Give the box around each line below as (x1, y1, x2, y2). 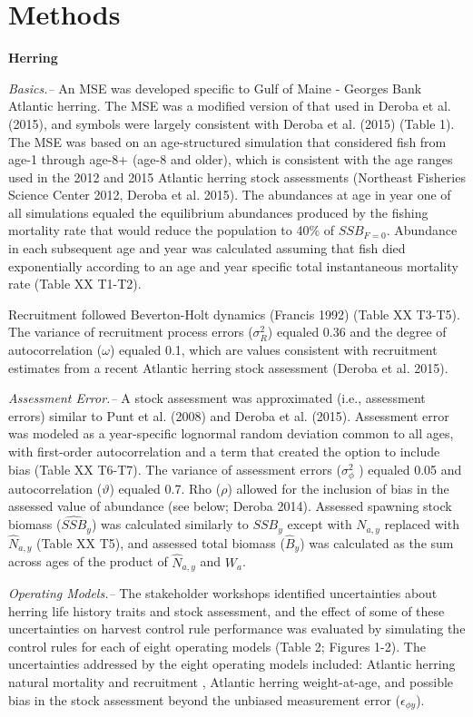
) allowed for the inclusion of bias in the (227, 478, 449, 497)
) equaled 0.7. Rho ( (109, 478, 222, 497)
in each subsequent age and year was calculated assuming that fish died (8, 239, 406, 258)
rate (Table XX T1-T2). (8, 274, 142, 293)
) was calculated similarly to (91, 515, 249, 534)
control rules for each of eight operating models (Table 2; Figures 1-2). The (8, 636, 426, 655)
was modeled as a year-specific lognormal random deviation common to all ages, (8, 424, 454, 443)
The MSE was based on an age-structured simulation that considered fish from (8, 132, 447, 151)
